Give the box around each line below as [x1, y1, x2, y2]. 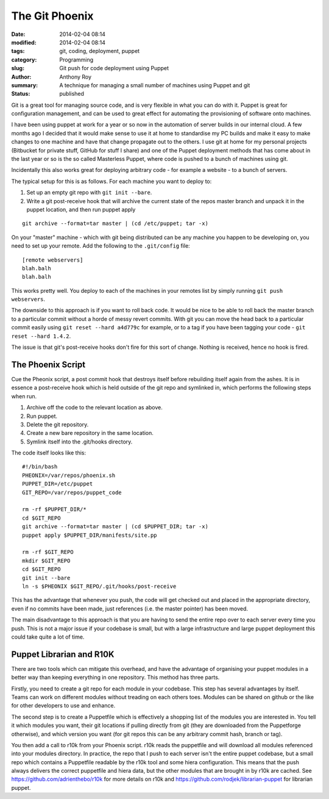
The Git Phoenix [11, 9, 94, 23]
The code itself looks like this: [11, 449, 87, 457]
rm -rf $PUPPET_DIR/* [22, 506, 87, 513]
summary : [11, 81, 38, 88]
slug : [11, 65, 24, 72]
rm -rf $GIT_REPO [22, 549, 74, 556]
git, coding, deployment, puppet [59, 48, 140, 55]
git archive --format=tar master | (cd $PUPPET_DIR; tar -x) [22, 523, 208, 530]
